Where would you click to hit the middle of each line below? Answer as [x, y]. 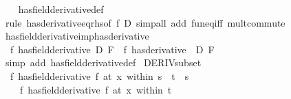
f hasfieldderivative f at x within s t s [99, 75]
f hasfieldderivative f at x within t [96, 89]
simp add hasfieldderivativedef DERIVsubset [103, 62]
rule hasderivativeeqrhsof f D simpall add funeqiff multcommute [145, 22]
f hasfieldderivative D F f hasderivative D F [112, 49]
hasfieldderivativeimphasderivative [77, 36]
